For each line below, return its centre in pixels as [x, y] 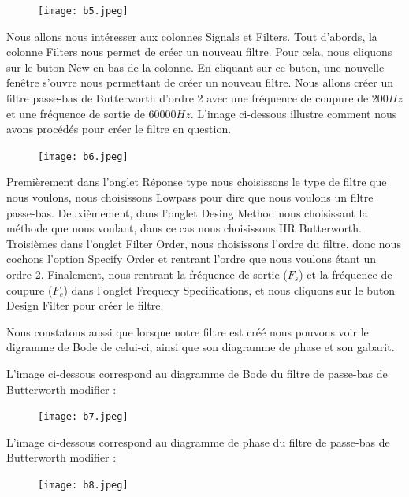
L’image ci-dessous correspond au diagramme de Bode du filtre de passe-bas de [197, 373]
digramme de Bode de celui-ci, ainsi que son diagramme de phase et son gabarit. [201, 347]
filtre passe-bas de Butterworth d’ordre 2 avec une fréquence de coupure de [188, 98]
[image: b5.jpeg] [83, 11]
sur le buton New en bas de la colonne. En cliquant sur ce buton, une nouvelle [195, 67]
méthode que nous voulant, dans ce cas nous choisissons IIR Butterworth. [184, 228]
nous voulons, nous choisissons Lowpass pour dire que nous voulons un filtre [190, 197]
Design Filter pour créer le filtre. [85, 305]
